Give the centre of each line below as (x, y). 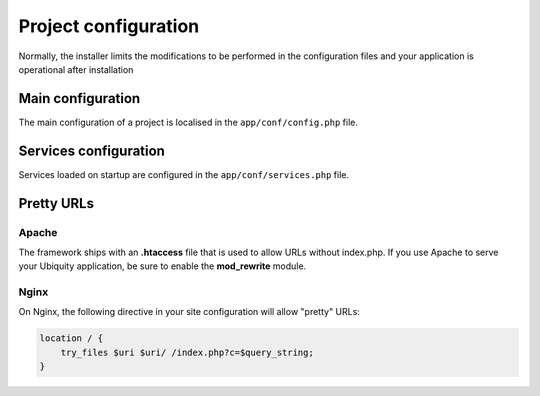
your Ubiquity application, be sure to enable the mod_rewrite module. (162, 266)
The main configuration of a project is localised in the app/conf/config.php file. (188, 122)
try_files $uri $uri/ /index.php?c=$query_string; (187, 352)
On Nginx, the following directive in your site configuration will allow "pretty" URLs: (189, 312)
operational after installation (76, 69)
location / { (71, 338)
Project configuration (109, 26)
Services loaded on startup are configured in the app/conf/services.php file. (184, 174)
